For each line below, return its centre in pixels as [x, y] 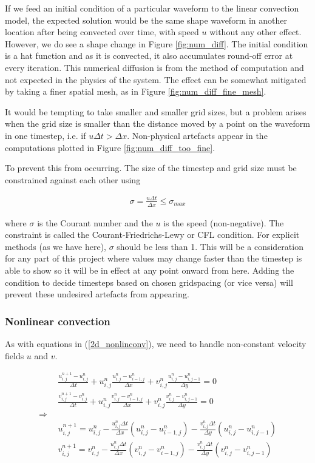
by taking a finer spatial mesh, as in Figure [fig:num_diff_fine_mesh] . [136, 91]
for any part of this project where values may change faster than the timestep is [154, 258]
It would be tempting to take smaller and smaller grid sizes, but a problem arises [156, 111]
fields [15, 355]
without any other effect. [256, 32]
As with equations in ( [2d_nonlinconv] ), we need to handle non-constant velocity [156, 344]
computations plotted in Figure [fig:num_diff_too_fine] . [110, 147]
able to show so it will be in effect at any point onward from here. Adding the [150, 270]
